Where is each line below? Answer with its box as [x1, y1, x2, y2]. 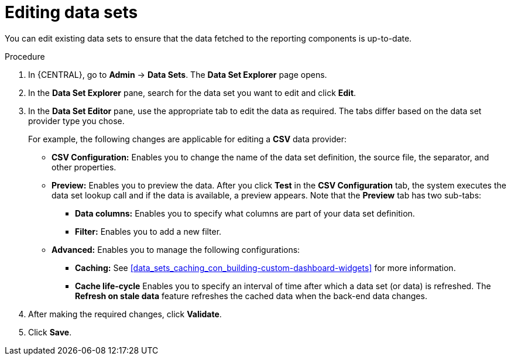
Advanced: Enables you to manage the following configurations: [52, 244, 300, 255]
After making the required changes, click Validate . [28, 308, 222, 319]
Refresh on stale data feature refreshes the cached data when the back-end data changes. [75, 290, 427, 301]
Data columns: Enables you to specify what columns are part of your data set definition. [75, 208, 415, 218]
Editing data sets [5, 2, 138, 22]
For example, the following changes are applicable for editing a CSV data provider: [28, 133, 347, 144]
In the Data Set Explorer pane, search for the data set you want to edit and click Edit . [28, 87, 356, 98]
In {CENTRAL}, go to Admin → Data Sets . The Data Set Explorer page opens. [28, 69, 327, 80]
